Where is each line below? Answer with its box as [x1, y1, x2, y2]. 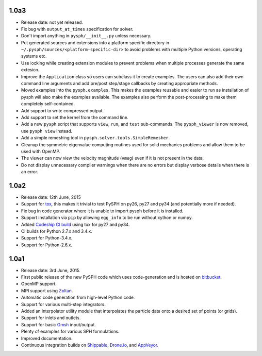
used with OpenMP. [21, 148, 61, 154]
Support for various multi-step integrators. [21, 301, 106, 307]
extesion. [21, 67, 40, 73]
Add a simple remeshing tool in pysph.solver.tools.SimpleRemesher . [21, 135, 170, 141]
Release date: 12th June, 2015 [21, 194, 81, 200]
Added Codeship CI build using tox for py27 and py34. [21, 221, 130, 227]
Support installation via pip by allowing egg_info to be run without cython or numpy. [21, 215, 193, 220]
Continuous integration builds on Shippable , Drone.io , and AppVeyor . [21, 342, 159, 348]
